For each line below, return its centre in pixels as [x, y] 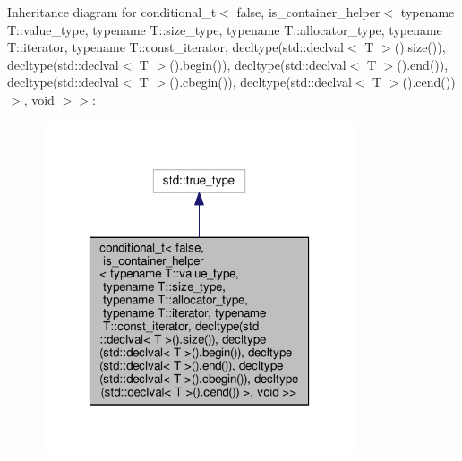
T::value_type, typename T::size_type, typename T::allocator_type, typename [225, 29]
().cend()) [429, 82]
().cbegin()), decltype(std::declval [261, 82]
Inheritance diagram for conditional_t [112, 12]
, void [39, 99]
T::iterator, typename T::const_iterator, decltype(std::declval [175, 47]
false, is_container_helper [308, 12]
